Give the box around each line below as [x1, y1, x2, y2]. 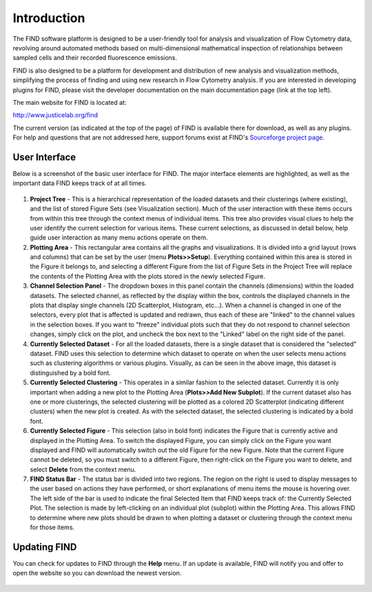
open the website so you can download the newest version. [12, 569, 182, 578]
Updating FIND [12, 541, 77, 553]
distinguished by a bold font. [30, 368, 112, 377]
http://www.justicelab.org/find [12, 111, 99, 119]
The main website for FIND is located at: [12, 98, 127, 106]
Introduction [12, 10, 85, 26]
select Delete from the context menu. [30, 465, 136, 473]
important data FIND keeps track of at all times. [12, 179, 147, 188]
